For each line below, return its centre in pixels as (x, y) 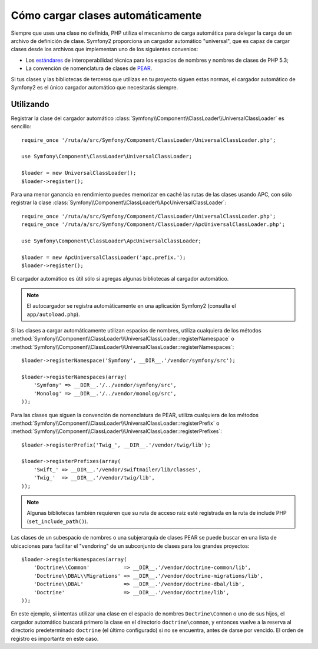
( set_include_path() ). (57, 521)
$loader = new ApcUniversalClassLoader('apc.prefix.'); (104, 257)
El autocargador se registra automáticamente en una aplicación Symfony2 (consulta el (131, 306)
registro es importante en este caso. (55, 638)
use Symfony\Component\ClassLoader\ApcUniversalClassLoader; (111, 241)
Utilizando (30, 104)
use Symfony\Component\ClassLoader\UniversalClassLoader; (107, 157)
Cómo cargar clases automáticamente (106, 15)
